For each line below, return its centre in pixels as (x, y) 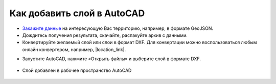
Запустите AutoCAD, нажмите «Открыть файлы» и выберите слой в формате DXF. (112, 59)
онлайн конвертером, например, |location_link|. (74, 49)
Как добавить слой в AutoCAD (77, 13)
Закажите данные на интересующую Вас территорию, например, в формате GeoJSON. (118, 28)
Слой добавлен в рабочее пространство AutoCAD (77, 70)
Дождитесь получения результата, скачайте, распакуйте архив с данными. (105, 35)
